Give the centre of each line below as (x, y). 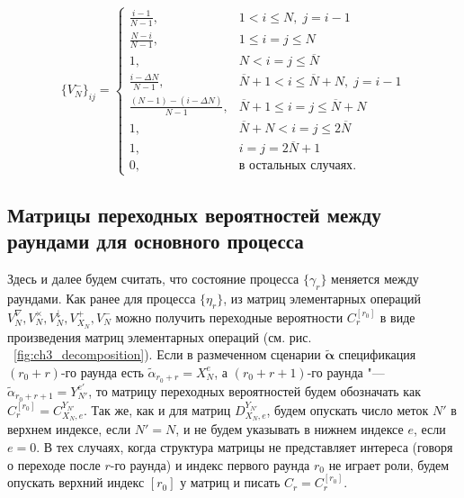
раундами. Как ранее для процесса (102, 298)
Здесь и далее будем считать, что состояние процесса (153, 279)
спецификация (377, 354)
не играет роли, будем (389, 464)
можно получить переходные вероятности (229, 317)
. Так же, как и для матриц (157, 409)
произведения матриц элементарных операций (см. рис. (160, 336)
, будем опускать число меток (348, 409)
